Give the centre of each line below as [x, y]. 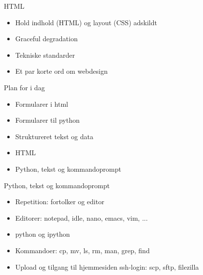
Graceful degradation [46, 39]
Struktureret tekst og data [54, 136]
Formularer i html [42, 104]
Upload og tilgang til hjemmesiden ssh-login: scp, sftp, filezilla [107, 267]
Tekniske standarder [45, 55]
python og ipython [43, 234]
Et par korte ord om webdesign [61, 71]
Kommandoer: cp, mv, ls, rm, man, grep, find [82, 250]
